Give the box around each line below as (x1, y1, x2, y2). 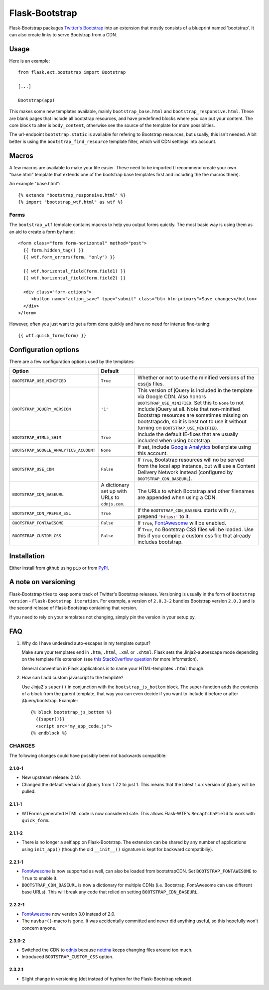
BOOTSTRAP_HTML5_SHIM (12, 435, 62, 440)
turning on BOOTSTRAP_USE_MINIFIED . (137, 424, 219, 431)
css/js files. (137, 380, 164, 387)
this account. (137, 450, 168, 457)
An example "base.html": (9, 181, 61, 187)
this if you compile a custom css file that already (137, 532, 251, 539)
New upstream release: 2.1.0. (21, 774, 81, 780)
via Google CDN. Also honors (137, 393, 206, 400)
